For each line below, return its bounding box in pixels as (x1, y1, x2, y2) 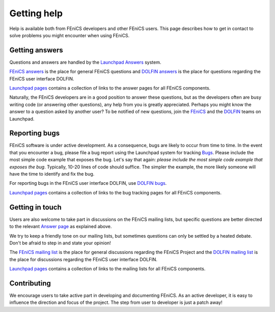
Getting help (9, 8, 63, 19)
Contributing (9, 279, 51, 288)
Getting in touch (9, 203, 62, 211)
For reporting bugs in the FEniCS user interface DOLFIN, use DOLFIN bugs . (9, 180, 167, 186)
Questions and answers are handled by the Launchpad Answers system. (9, 59, 161, 65)
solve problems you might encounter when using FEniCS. (9, 32, 130, 38)
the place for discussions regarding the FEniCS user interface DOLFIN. (9, 256, 157, 262)
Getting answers (9, 46, 63, 54)
